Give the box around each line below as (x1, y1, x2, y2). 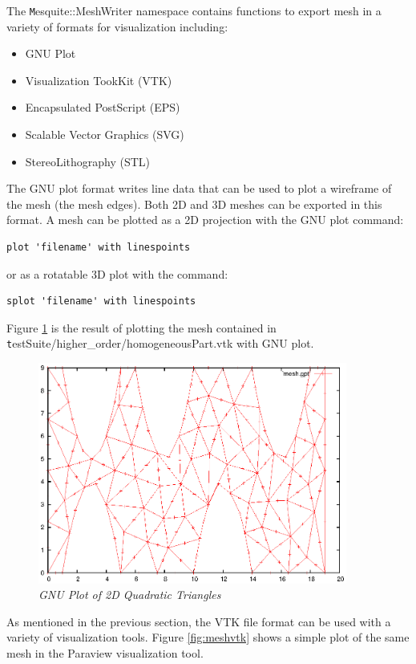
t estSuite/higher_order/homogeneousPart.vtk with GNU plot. (6, 335, 314, 352)
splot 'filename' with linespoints (6, 295, 196, 308)
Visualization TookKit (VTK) (25, 71, 172, 88)
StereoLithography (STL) (25, 153, 151, 169)
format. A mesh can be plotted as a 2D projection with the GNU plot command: (6, 211, 404, 228)
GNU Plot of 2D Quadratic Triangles (38, 586, 221, 603)
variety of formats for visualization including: (6, 18, 228, 35)
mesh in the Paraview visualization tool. (6, 644, 204, 661)
